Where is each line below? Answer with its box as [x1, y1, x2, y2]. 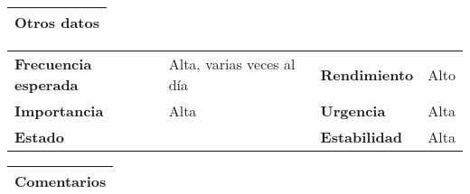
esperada [14, 74, 79, 95]
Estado [14, 126, 64, 147]
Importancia [14, 100, 104, 121]
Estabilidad [320, 126, 402, 147]
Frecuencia [14, 53, 92, 74]
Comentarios [14, 171, 107, 191]
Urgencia [320, 100, 386, 121]
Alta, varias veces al [168, 53, 296, 74]
